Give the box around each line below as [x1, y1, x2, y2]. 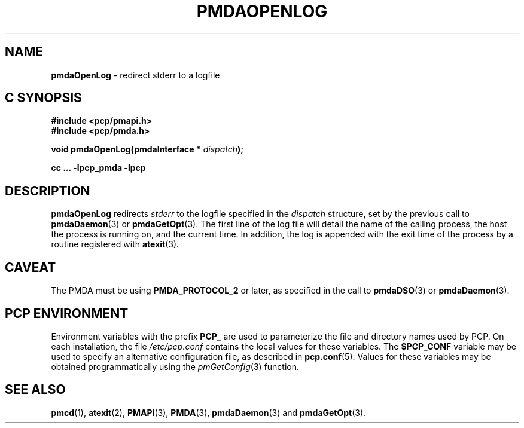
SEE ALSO [5, 382, 66, 398]
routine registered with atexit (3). [51, 239, 179, 250]
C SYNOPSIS [5, 90, 82, 106]
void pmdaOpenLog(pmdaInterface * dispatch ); [51, 144, 244, 155]
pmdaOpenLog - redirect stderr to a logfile [51, 69, 220, 80]
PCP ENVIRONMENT [5, 305, 129, 321]
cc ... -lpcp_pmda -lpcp [51, 163, 146, 173]
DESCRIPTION [5, 183, 90, 198]
